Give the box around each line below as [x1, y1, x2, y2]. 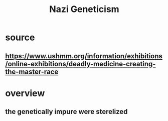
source [5, 32, 35, 43]
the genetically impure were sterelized [5, 107, 128, 116]
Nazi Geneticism [49, 4, 119, 15]
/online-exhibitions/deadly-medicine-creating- [5, 59, 156, 68]
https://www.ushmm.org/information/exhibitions [5, 52, 163, 60]
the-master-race [5, 67, 59, 76]
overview [5, 87, 45, 99]
